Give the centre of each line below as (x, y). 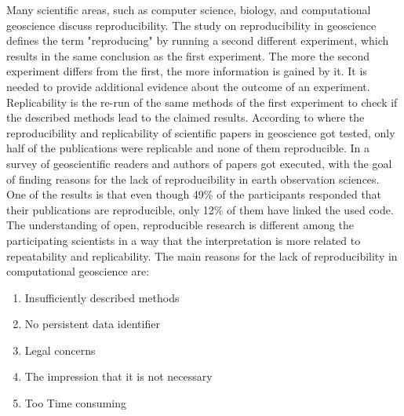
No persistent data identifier (92, 324)
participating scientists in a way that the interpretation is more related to (184, 240)
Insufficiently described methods (102, 297)
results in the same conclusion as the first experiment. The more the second (188, 55)
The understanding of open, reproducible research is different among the (180, 225)
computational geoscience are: (78, 271)
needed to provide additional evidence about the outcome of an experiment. (188, 86)
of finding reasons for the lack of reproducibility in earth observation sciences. (193, 179)
